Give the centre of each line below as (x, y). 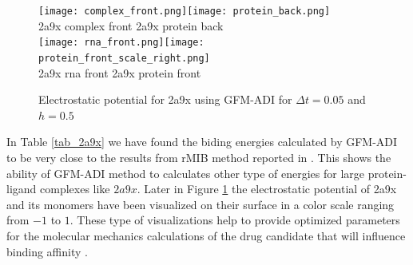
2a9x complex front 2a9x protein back (131, 25)
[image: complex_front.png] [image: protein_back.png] (185, 11)
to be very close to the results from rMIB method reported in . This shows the (199, 157)
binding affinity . (47, 251)
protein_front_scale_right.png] (124, 58)
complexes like (75, 189)
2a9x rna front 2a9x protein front (120, 72)
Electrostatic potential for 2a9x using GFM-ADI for (165, 99)
